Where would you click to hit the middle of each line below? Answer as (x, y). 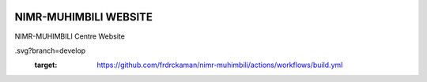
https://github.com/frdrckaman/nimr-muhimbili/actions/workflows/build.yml (220, 65)
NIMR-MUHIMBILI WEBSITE (84, 17)
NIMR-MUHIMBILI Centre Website (70, 36)
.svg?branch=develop (50, 50)
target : (46, 65)
